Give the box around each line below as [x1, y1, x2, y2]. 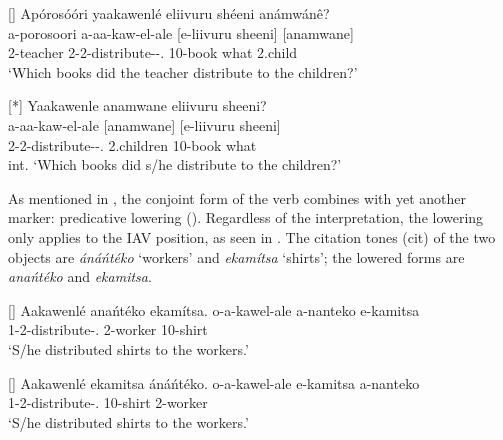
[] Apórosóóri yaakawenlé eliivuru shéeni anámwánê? [8, 3, 330, 23]
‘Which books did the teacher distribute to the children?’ [8, 61, 358, 82]
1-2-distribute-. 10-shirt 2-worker [8, 392, 208, 413]
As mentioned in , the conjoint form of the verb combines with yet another [8, 187, 466, 208]
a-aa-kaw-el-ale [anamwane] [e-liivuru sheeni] [8, 114, 281, 135]
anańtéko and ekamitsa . [8, 266, 152, 287]
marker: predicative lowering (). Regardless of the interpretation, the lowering [8, 207, 484, 228]
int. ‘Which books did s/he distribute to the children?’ [8, 154, 342, 175]
